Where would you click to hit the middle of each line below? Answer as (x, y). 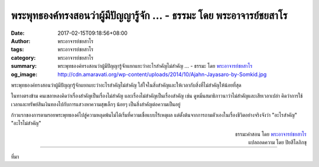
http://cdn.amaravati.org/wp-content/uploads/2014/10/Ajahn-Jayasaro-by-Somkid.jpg (162, 74)
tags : (17, 50)
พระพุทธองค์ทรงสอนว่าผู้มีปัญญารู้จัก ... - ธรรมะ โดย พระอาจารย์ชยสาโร (149, 15)
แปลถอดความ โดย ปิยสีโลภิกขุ (277, 142)
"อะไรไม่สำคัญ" (26, 123)
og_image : (24, 74)
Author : (21, 41)
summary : (24, 66)
